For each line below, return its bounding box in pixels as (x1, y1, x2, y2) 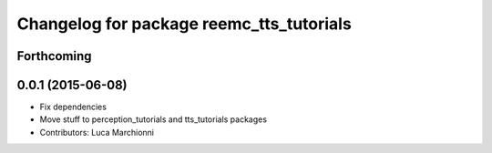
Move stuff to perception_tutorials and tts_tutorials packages (39, 114, 268, 125)
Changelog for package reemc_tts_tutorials (16, 14, 353, 34)
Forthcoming (16, 48, 92, 64)
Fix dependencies (39, 101, 107, 113)
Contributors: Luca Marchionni (39, 127, 155, 138)
